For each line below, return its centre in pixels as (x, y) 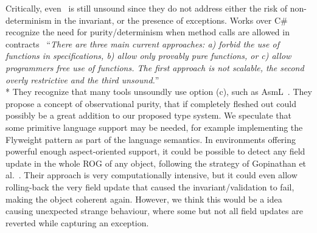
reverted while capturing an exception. (77, 222)
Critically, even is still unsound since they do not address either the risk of (147, 8)
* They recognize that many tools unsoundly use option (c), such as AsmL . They (159, 92)
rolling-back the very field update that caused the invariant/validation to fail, (150, 186)
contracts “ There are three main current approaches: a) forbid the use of (142, 43)
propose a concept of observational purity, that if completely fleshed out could (151, 103)
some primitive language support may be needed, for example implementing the (154, 127)
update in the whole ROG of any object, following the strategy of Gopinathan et (156, 163)
